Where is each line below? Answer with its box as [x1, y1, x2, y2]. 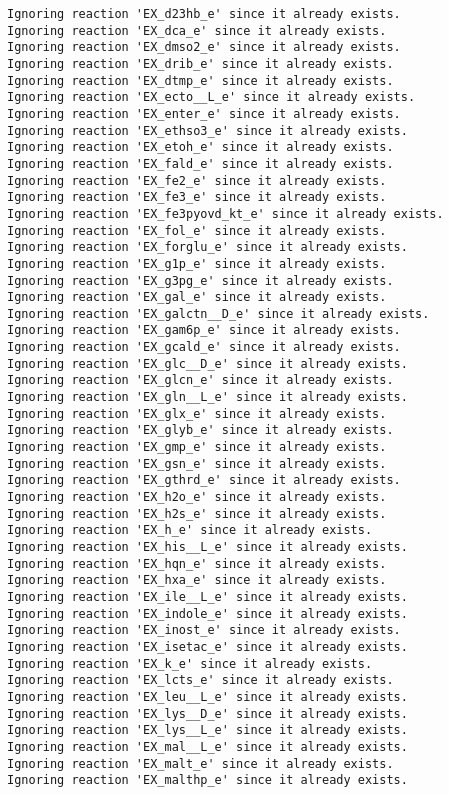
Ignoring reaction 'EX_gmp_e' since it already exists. [7, 440, 387, 455]
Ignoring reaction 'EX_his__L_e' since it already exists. [7, 540, 408, 554]
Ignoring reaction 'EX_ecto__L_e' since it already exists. [7, 90, 416, 105]
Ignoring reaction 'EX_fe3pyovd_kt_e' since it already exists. [7, 206, 444, 221]
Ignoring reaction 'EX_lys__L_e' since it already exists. [7, 723, 408, 738]
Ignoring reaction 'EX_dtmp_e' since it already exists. [7, 73, 394, 88]
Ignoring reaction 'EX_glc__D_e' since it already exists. [7, 356, 408, 371]
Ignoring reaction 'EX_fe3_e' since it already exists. [7, 190, 387, 205]
